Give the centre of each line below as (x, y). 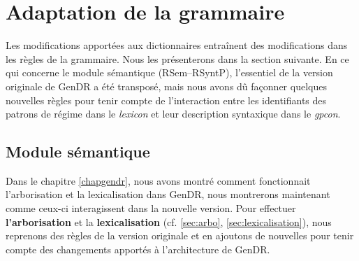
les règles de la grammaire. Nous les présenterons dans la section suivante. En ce (177, 58)
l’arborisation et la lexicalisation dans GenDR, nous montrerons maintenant (168, 194)
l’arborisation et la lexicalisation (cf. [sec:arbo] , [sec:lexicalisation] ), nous (169, 221)
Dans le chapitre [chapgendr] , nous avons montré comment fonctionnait (158, 180)
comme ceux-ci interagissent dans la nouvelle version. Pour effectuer (151, 208)
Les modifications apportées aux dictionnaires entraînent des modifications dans (177, 45)
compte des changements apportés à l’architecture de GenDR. (138, 249)
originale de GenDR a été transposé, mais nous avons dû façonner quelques (166, 86)
